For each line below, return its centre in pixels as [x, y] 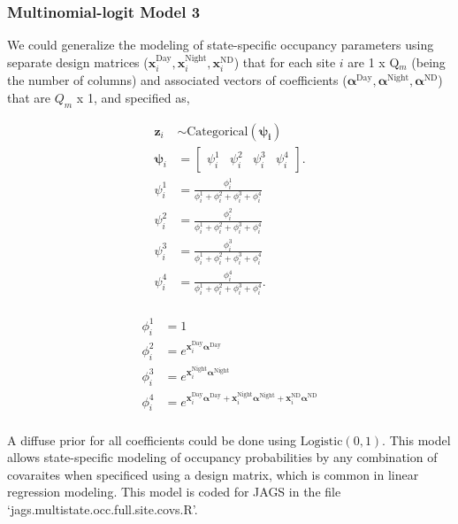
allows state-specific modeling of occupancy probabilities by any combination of [222, 457]
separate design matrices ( [78, 62]
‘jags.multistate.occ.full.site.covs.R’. [103, 509]
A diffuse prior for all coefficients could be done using [152, 439]
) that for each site [285, 62]
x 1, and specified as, [133, 97]
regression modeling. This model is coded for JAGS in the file [174, 492]
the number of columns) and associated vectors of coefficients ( [177, 80]
